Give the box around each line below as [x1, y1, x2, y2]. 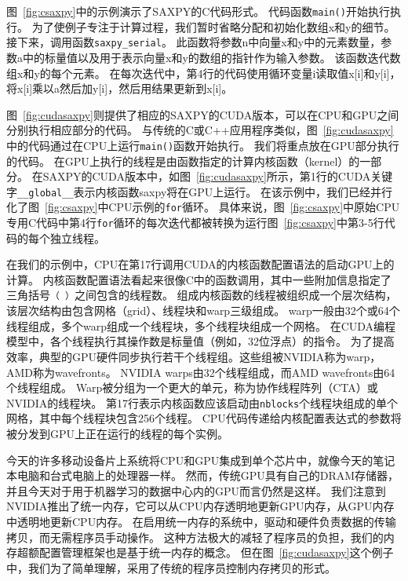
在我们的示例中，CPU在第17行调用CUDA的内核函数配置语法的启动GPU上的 [6, 256, 395, 272]
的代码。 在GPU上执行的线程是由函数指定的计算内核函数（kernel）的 [6, 152, 360, 169]
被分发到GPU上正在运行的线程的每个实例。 [6, 425, 229, 441]
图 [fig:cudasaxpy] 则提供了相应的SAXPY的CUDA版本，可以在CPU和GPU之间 [6, 106, 399, 122]
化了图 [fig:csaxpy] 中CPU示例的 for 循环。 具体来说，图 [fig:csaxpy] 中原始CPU [6, 199, 400, 215]
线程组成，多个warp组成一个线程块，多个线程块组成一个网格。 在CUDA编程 [6, 317, 396, 334]
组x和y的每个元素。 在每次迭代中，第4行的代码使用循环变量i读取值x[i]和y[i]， [6, 64, 401, 81]
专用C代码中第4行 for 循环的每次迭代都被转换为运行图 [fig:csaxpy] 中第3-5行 [6, 214, 384, 231]
